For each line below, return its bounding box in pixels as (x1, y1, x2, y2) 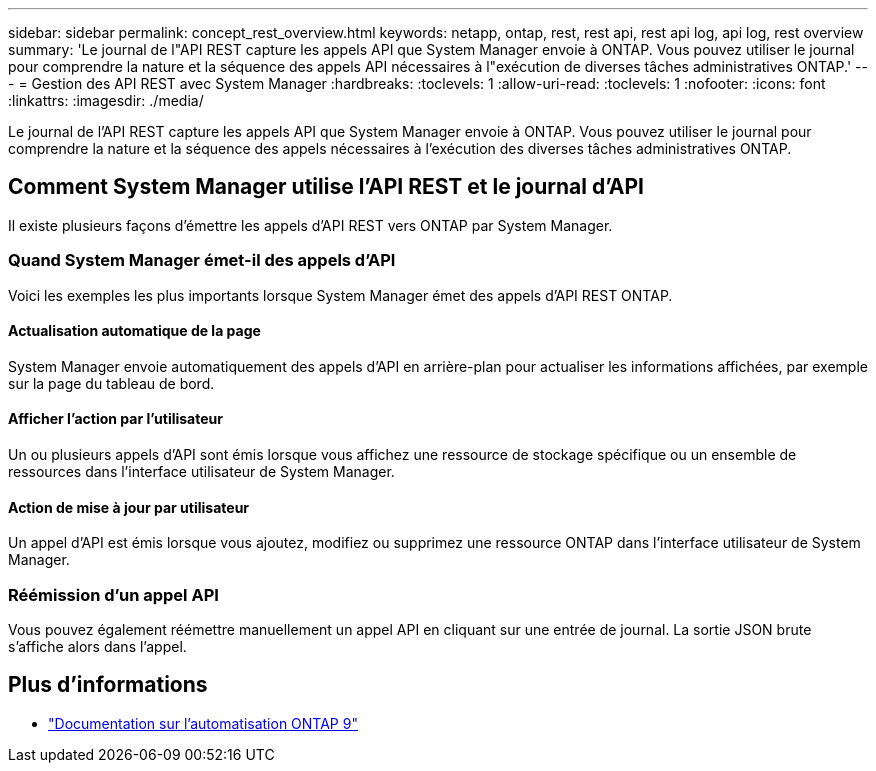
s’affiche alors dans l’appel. (8, 638, 187, 655)
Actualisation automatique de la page (8, 322, 261, 340)
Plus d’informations (8, 672, 208, 698)
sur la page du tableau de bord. (8, 374, 215, 392)
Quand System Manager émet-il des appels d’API (8, 250, 396, 271)
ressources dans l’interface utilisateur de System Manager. (8, 463, 395, 481)
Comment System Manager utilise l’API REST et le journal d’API (8, 174, 645, 200)
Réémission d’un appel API (8, 584, 219, 605)
